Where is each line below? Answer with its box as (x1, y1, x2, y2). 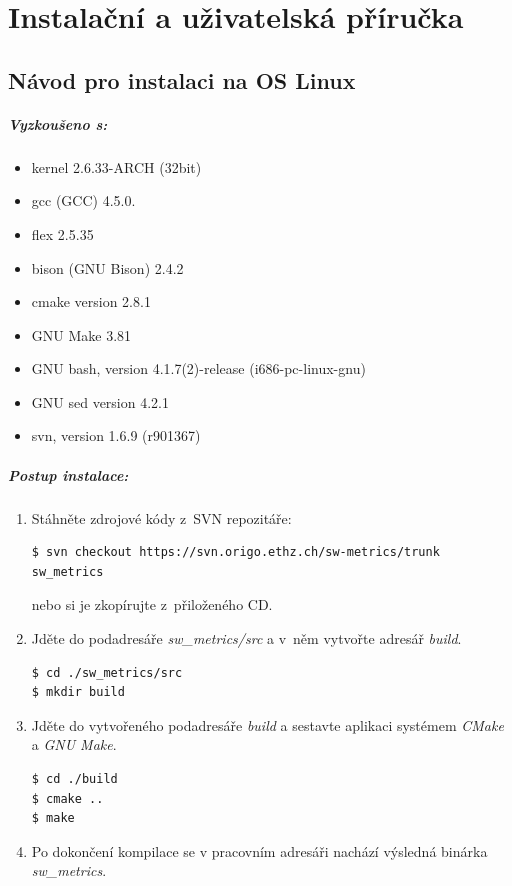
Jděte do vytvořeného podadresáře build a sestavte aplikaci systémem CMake (31, 714, 504, 735)
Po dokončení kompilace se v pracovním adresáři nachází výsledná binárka (31, 840, 488, 861)
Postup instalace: (8, 464, 129, 485)
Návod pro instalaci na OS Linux (8, 64, 356, 95)
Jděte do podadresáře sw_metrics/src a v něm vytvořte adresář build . (31, 628, 462, 648)
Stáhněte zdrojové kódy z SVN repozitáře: (31, 507, 292, 528)
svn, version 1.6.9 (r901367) (31, 425, 201, 446)
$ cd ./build (31, 771, 118, 786)
